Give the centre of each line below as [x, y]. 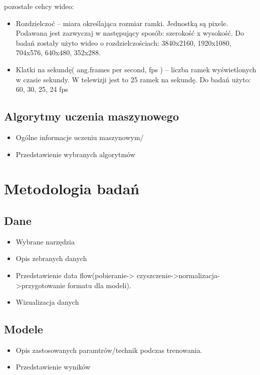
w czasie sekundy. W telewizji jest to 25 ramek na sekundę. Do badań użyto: [133, 79]
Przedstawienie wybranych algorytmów [75, 154]
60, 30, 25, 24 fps [42, 89]
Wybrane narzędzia [45, 241]
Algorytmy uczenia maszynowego [91, 116]
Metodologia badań [72, 189]
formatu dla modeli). [99, 285]
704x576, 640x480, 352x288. [58, 52]
